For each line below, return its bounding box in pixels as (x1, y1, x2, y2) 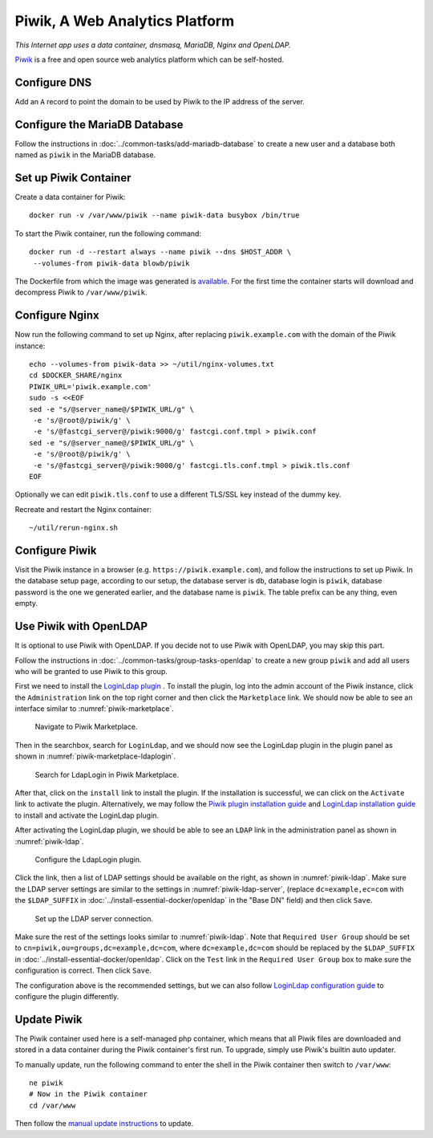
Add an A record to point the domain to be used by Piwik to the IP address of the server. (14, 96, 305, 106)
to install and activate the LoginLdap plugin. (14, 811, 160, 820)
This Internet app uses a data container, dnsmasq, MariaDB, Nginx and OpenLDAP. (14, 40, 292, 50)
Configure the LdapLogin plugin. (34, 855, 142, 864)
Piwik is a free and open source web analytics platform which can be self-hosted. (14, 55, 285, 64)
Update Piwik (14, 1012, 83, 1026)
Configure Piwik (14, 543, 97, 557)
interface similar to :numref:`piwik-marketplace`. (14, 704, 174, 713)
